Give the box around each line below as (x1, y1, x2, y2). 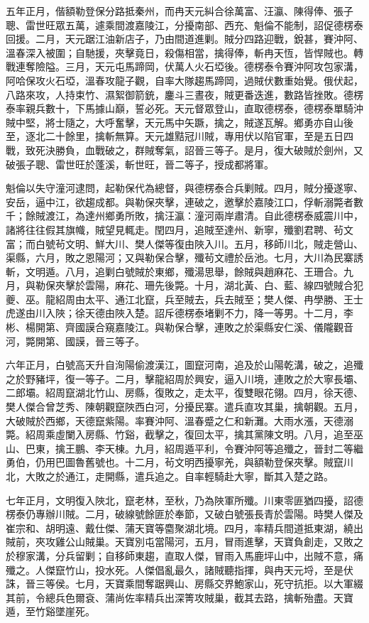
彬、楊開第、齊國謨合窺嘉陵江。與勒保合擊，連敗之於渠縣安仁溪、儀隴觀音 (6, 320, 353, 335)
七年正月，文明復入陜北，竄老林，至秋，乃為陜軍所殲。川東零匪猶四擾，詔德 (6, 492, 363, 507)
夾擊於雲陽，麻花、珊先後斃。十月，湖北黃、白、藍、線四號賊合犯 (55, 278, 363, 293)
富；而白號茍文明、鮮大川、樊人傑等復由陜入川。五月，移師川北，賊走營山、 (6, 236, 363, 251)
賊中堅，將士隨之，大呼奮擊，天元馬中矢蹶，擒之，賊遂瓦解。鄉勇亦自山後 (6, 114, 353, 129)
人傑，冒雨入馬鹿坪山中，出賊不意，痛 (184, 548, 363, 563)
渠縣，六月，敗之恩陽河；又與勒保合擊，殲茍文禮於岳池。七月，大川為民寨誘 (6, 250, 363, 265)
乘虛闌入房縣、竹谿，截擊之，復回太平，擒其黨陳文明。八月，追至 (45, 427, 353, 442)
